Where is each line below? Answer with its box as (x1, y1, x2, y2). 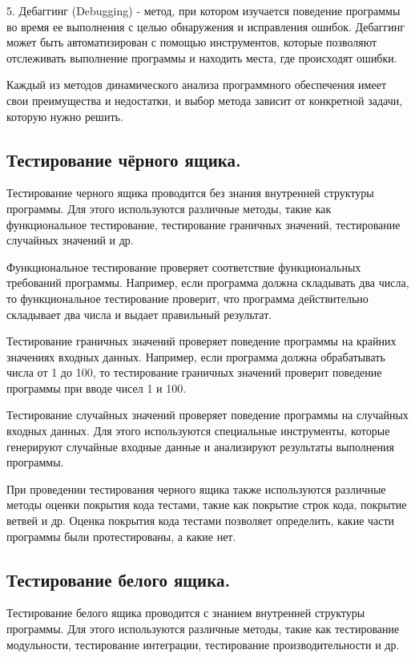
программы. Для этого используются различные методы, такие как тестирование (6, 620, 400, 637)
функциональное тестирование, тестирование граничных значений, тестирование (6, 216, 401, 232)
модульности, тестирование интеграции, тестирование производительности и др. (6, 636, 400, 652)
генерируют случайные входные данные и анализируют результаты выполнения (6, 438, 394, 454)
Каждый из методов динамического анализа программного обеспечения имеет (6, 76, 386, 93)
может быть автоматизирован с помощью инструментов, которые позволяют (6, 34, 377, 50)
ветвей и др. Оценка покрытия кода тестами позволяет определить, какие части (6, 512, 395, 529)
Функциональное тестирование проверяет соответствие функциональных (6, 258, 361, 275)
